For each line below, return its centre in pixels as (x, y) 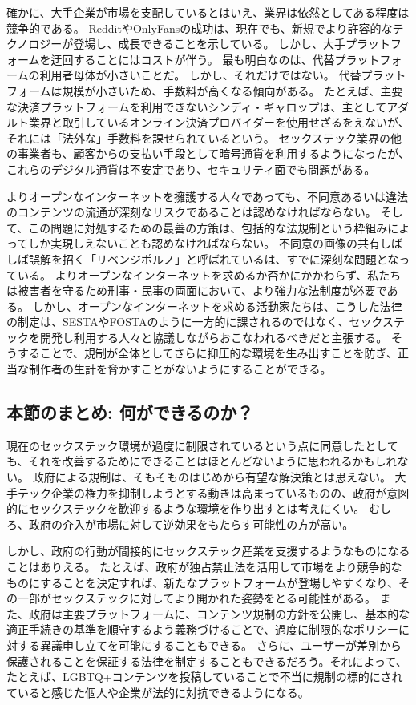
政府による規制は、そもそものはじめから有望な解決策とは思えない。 (212, 477)
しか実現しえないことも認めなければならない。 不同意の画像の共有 (204, 243)
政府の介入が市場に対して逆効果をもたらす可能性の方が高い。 (191, 524)
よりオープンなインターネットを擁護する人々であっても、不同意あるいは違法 (207, 196)
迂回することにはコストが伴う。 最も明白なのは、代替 (193, 59)
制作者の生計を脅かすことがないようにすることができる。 (180, 369)
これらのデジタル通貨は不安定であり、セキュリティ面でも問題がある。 (191, 169)
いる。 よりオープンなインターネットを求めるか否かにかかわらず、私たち (209, 274)
